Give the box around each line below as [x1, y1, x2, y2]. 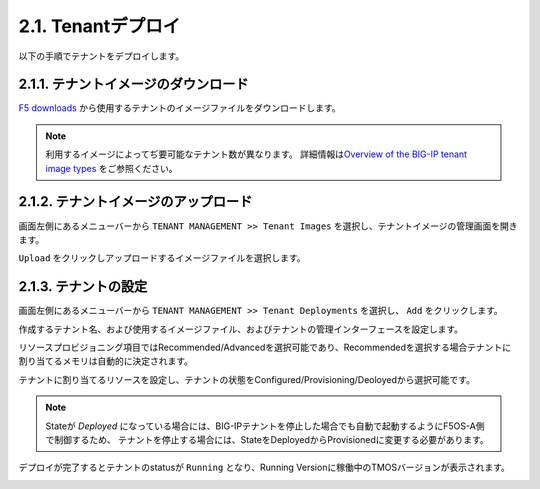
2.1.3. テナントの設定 [18, 278, 148, 295]
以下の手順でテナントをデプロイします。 [18, 50, 185, 62]
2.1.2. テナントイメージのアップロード [18, 193, 253, 210]
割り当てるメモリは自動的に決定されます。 [18, 355, 194, 367]
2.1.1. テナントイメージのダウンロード [18, 76, 249, 93]
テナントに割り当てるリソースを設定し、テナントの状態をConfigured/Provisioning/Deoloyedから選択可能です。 [18, 373, 475, 385]
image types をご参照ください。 [45, 162, 178, 174]
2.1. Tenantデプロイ [18, 15, 181, 37]
